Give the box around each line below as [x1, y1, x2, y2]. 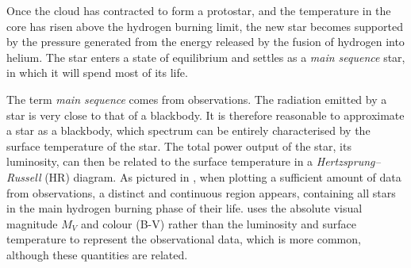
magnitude [6, 215, 58, 232]
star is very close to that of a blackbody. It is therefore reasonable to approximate [6, 106, 405, 123]
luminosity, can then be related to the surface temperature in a [6, 153, 313, 170]
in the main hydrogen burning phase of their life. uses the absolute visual [6, 200, 363, 216]
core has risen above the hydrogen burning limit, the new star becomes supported [6, 17, 403, 34]
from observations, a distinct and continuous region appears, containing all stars [6, 184, 396, 201]
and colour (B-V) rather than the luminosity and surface [80, 215, 357, 232]
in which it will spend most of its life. [6, 64, 188, 81]
